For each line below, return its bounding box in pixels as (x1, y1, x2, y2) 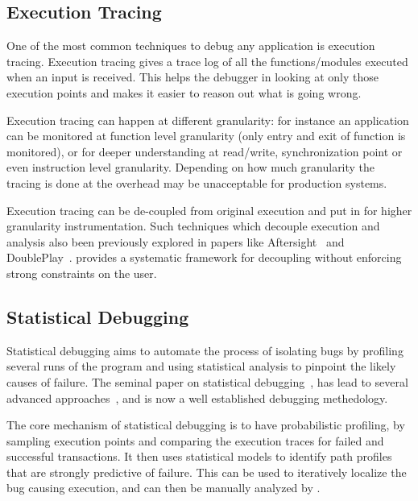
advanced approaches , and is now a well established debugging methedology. (6, 389, 388, 406)
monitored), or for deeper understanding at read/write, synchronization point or (6, 143, 403, 159)
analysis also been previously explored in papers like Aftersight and (6, 233, 345, 250)
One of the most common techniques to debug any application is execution (6, 37, 375, 54)
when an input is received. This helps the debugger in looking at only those (6, 68, 379, 85)
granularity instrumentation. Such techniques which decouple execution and (6, 217, 380, 234)
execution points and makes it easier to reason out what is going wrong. (6, 84, 362, 101)
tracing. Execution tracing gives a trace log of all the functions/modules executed (6, 52, 408, 69)
